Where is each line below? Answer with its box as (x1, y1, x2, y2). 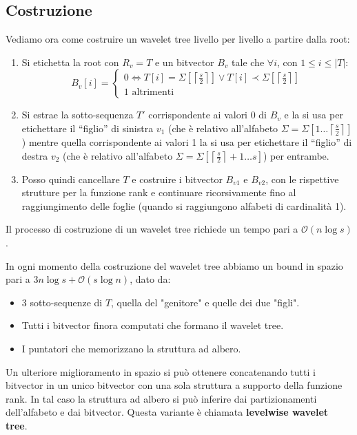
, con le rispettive (265, 171, 339, 186)
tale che (232, 54, 265, 69)
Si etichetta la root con (21, 54, 119, 69)
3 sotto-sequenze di (21, 295, 103, 309)
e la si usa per (284, 107, 343, 122)
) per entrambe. (263, 148, 329, 162)
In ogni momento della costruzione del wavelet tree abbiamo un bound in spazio (6, 258, 343, 273)
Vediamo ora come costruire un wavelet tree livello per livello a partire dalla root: (6, 32, 350, 46)
